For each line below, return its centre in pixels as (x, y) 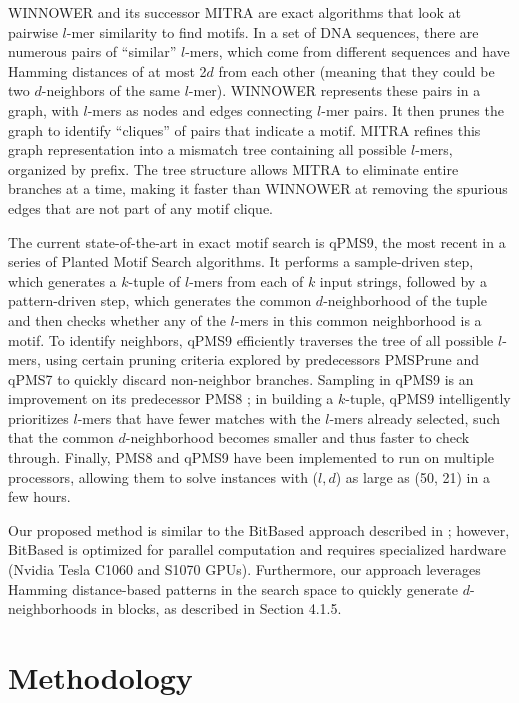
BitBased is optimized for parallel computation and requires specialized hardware (257, 549)
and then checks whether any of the (117, 319)
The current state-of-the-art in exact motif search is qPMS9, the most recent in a (257, 241)
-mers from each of (246, 280)
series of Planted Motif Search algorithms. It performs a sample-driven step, (241, 261)
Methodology (100, 677)
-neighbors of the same (110, 90)
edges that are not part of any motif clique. (140, 207)
